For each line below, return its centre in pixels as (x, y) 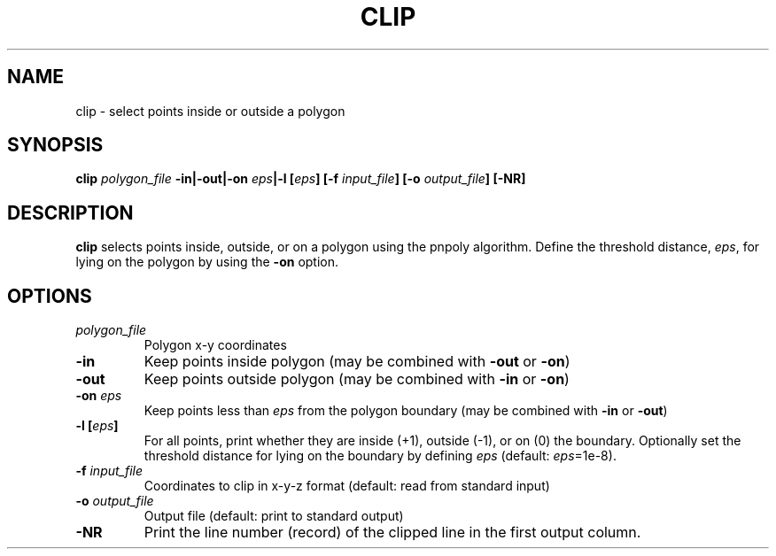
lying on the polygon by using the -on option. (207, 262)
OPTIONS (50, 296)
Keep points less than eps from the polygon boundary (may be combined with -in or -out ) (406, 411)
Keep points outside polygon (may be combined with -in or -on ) (357, 379)
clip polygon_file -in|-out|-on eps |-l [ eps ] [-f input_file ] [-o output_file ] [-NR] (301, 179)
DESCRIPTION (70, 212)
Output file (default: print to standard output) (274, 516)
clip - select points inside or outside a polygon (210, 111)
